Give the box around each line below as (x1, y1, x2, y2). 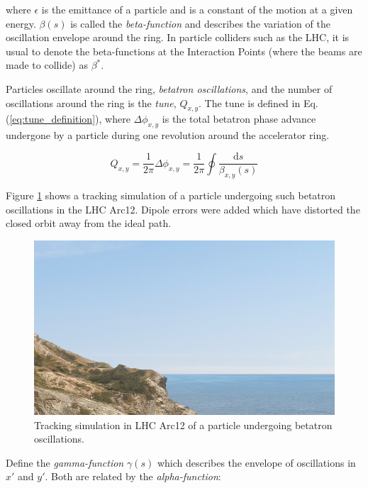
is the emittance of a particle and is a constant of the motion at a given (41, 2, 353, 16)
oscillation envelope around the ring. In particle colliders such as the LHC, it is (6, 30, 350, 45)
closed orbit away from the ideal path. (6, 216, 172, 231)
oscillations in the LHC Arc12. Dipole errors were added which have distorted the (6, 201, 360, 216)
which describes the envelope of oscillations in (157, 455, 356, 470)
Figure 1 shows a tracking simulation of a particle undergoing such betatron (6, 188, 336, 203)
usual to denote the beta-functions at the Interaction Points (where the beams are (6, 43, 362, 58)
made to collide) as (6, 57, 88, 72)
